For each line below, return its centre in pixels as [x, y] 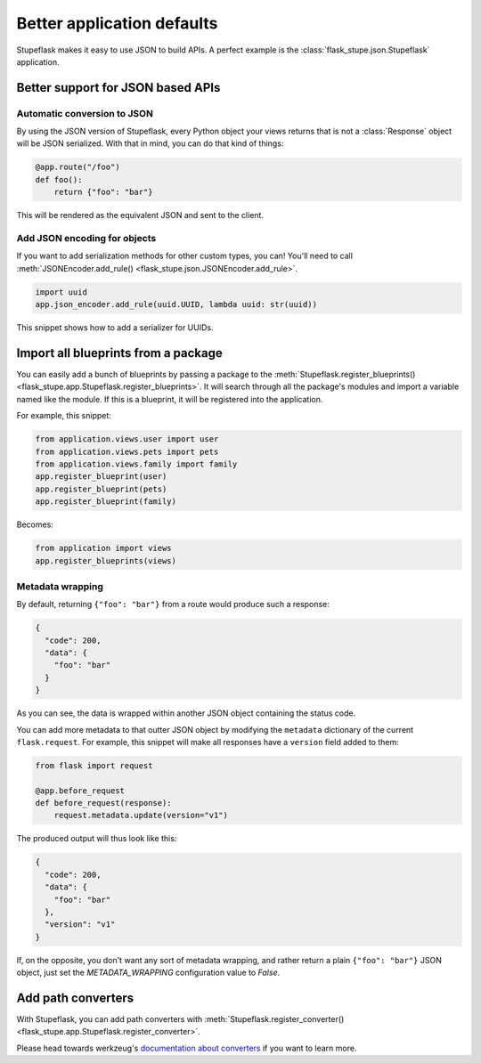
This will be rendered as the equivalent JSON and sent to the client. [140, 215]
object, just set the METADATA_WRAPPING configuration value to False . [148, 973]
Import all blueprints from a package [119, 353]
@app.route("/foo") [77, 167]
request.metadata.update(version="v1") [141, 816]
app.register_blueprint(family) [106, 502]
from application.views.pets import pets [127, 451]
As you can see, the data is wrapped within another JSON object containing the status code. [186, 713]
